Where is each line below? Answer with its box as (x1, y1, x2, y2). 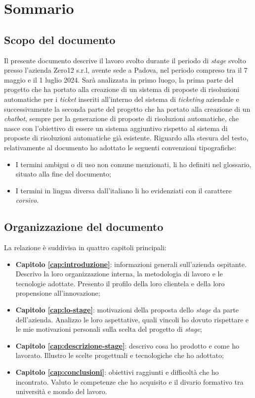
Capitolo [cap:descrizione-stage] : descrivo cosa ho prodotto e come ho (15, 340, 239, 351)
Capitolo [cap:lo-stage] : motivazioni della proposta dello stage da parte (15, 305, 239, 315)
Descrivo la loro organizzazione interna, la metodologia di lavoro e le (15, 268, 223, 279)
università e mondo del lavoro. (15, 386, 107, 397)
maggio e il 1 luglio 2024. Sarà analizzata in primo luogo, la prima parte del (4, 74, 234, 85)
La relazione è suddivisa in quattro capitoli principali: (4, 242, 167, 253)
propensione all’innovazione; (15, 288, 100, 298)
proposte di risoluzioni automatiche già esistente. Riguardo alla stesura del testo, (4, 133, 249, 143)
